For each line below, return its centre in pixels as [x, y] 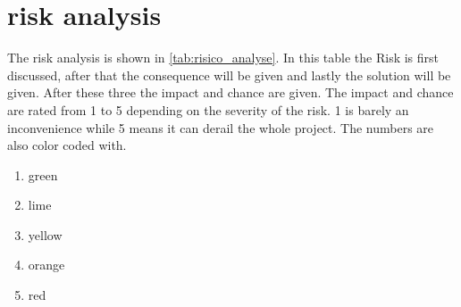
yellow [45, 234]
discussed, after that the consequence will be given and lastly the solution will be [229, 75]
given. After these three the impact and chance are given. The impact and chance [230, 92]
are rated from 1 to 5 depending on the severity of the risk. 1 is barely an [208, 109]
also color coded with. [67, 145]
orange [46, 265]
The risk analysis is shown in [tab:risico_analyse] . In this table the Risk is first [223, 58]
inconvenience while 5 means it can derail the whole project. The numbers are [221, 127]
